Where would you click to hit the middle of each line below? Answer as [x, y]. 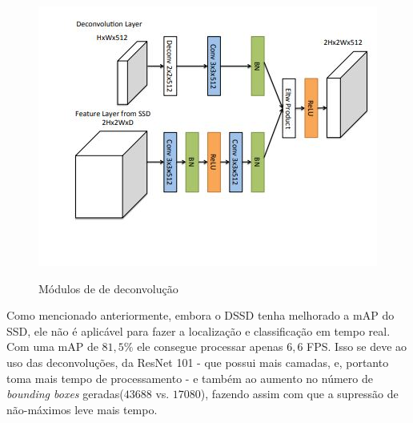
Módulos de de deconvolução [108, 288]
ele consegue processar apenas [210, 346]
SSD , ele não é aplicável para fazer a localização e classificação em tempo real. [198, 330]
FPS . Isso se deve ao [357, 346]
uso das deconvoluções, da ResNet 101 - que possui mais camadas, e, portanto [198, 362]
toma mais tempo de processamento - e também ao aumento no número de [190, 378]
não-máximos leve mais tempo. [82, 409]
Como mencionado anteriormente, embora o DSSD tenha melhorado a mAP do [200, 315]
